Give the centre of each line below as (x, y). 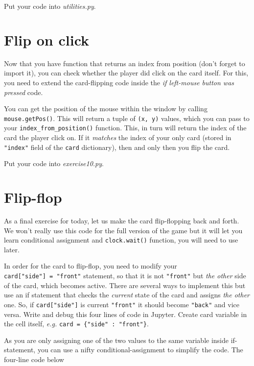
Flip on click (47, 39)
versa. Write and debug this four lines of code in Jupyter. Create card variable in (126, 314)
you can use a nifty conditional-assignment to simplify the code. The (140, 350)
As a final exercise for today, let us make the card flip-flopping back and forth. (122, 220)
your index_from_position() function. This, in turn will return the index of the (125, 128)
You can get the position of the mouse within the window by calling (106, 109)
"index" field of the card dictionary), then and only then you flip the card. (117, 147)
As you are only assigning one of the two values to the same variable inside (116, 340)
